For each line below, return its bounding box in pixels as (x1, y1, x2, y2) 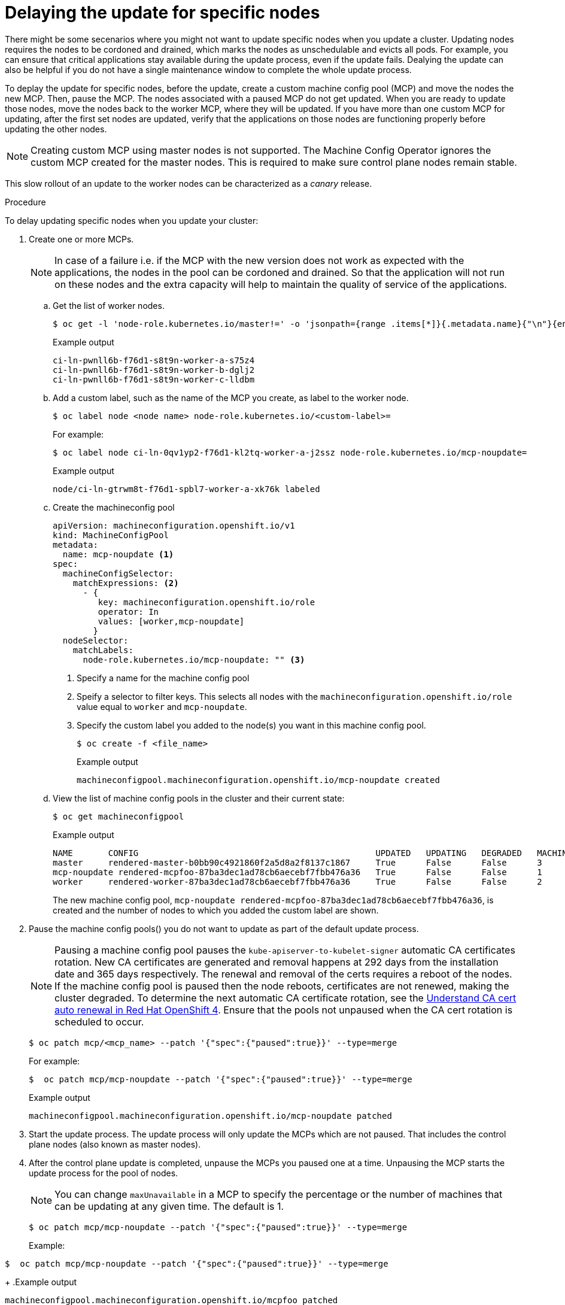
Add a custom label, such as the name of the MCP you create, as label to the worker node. (53, 392, 409, 403)
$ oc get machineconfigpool (53, 811, 184, 821)
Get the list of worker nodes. (53, 300, 165, 311)
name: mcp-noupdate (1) (62, 549, 174, 559)
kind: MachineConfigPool (53, 530, 169, 540)
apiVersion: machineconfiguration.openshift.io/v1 (53, 520, 295, 530)
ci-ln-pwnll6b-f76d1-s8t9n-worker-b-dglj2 (53, 365, 255, 375)
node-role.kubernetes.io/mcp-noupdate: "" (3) (83, 654, 305, 664)
